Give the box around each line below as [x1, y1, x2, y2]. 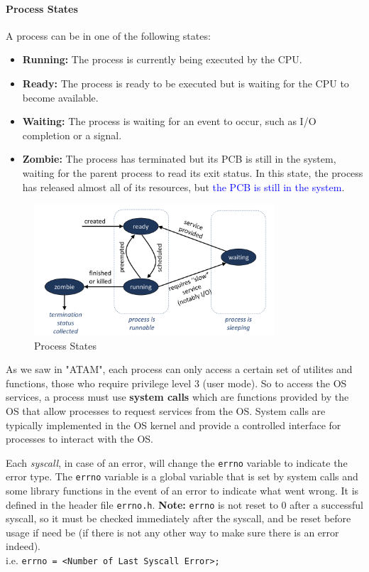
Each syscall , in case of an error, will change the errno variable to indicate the [6, 455, 348, 470]
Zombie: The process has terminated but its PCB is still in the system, [22, 151, 336, 166]
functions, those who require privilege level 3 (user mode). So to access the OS [6, 375, 347, 390]
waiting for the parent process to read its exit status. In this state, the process [22, 165, 363, 180]
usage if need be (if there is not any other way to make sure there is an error [6, 524, 339, 539]
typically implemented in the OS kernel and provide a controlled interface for [6, 417, 341, 432]
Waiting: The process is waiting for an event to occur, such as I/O [22, 114, 316, 129]
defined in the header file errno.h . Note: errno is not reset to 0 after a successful [6, 497, 363, 512]
